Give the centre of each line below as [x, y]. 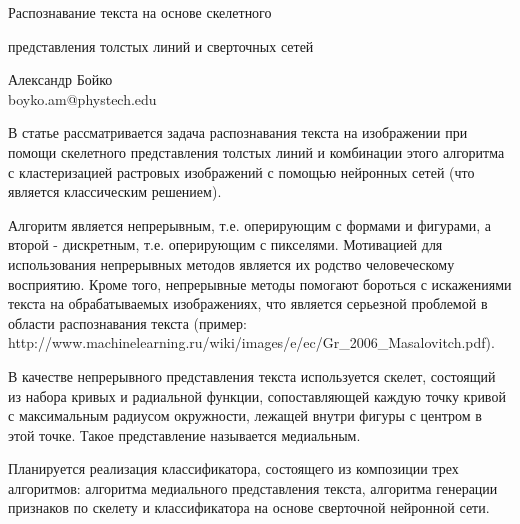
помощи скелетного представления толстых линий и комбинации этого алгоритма [256, 151]
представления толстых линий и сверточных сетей [161, 45]
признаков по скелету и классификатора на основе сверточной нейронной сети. [249, 507]
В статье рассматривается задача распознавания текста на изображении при [238, 132]
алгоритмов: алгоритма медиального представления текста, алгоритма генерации [253, 487]
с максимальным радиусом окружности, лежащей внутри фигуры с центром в [245, 415]
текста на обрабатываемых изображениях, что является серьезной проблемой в [248, 303]
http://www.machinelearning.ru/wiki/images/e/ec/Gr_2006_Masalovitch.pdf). [251, 342]
